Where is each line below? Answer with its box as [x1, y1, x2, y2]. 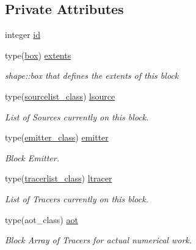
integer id [5, 28, 40, 41]
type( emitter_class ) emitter [5, 131, 109, 144]
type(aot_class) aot [5, 213, 78, 226]
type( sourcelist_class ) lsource [5, 89, 115, 102]
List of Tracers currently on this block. [5, 192, 148, 205]
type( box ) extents [5, 48, 71, 61]
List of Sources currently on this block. [5, 110, 149, 123]
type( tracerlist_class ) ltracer [5, 172, 112, 185]
